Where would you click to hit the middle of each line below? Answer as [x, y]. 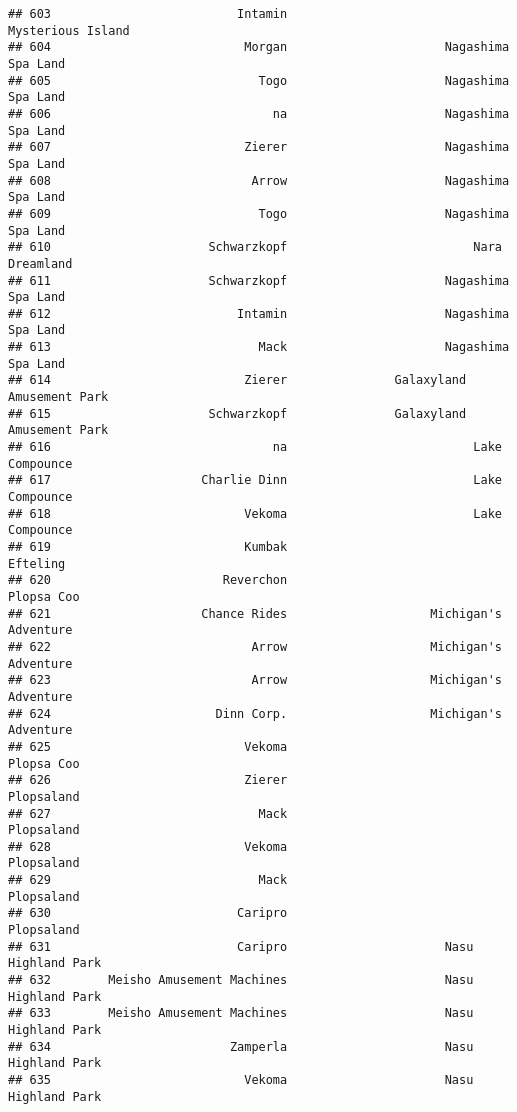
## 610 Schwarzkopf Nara [255, 247]
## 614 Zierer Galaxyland [237, 380]
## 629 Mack [148, 880]
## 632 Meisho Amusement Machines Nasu [241, 980]
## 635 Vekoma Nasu [241, 1080]
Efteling [37, 563]
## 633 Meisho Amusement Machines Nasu [241, 1013]
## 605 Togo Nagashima [259, 80]
